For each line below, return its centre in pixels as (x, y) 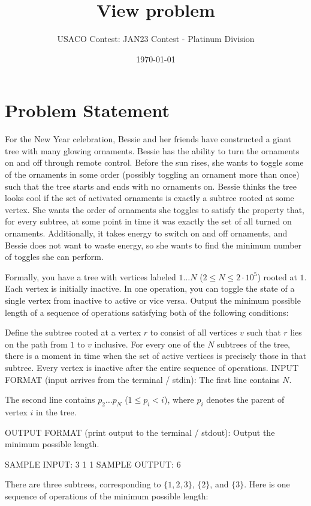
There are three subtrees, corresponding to (83, 484)
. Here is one (267, 484)
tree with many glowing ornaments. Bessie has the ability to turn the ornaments (152, 150)
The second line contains (50, 399)
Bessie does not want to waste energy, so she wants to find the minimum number (153, 245)
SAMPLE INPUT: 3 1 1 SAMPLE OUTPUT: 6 (93, 464)
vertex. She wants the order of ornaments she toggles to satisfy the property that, (155, 209)
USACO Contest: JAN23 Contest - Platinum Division (156, 39)
